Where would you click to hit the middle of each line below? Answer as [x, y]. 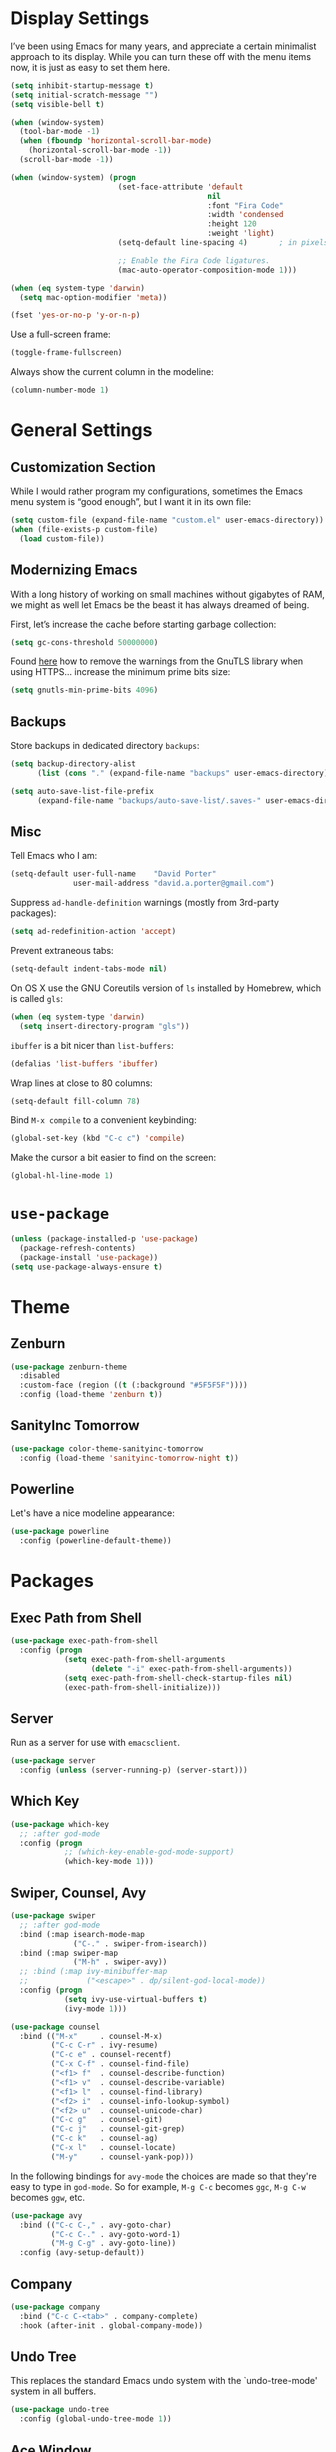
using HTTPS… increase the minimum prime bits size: [120, 672]
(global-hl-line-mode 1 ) [62, 1176]
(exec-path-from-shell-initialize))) [142, 1687]
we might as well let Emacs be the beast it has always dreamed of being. [160, 604]
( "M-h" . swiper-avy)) [120, 1962]
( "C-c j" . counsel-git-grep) [118, 2129]
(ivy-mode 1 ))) [95, 2008]
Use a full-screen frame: [61, 334]
